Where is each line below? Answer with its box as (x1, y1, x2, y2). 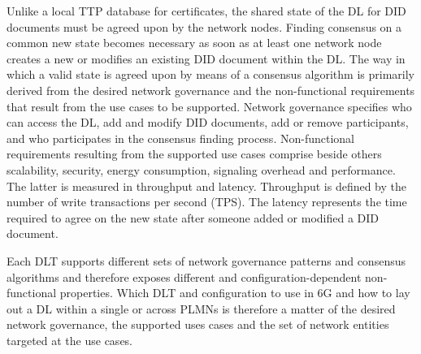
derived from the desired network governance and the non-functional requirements (7, 81, 415, 98)
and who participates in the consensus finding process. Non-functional (7, 129, 354, 146)
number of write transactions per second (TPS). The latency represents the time (7, 193, 407, 210)
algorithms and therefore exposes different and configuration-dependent (7, 268, 362, 285)
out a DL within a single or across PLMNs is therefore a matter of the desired (7, 300, 396, 317)
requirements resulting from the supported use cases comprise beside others (7, 145, 382, 162)
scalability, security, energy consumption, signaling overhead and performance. (7, 161, 396, 178)
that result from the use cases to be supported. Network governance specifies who (7, 97, 412, 114)
